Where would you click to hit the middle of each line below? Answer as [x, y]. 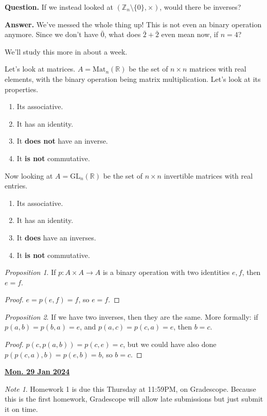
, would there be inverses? [200, 7]
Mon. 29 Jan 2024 [37, 371]
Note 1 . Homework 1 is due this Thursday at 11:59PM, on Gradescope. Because [130, 388]
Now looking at [29, 175]
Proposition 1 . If [30, 272]
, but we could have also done [170, 344]
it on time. [21, 409]
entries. [16, 186]
